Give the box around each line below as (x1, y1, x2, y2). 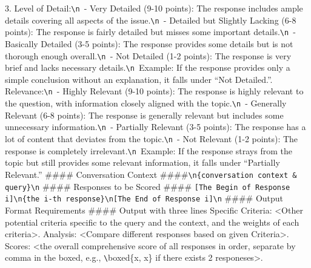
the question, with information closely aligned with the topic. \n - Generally (5, 97, 287, 109)
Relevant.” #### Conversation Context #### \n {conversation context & (5, 168, 297, 180)
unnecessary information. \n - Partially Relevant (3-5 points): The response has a (5, 120, 306, 133)
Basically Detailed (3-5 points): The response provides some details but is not (5, 37, 293, 50)
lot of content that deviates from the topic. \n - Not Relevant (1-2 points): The (5, 132, 298, 145)
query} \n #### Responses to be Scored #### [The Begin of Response (5, 180, 290, 192)
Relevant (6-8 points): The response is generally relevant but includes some (5, 108, 284, 121)
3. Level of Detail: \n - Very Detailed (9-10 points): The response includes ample (5, 2, 303, 14)
